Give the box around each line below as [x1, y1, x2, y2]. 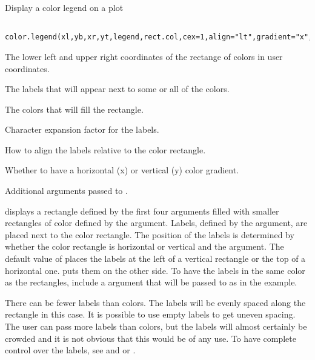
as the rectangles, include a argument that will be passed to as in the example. [5, 276, 297, 288]
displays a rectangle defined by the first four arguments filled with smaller [5, 204, 279, 217]
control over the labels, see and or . [5, 344, 136, 356]
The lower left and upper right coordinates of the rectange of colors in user [5, 50, 283, 62]
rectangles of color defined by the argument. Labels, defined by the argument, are [5, 216, 308, 229]
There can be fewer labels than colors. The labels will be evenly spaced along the [5, 296, 306, 308]
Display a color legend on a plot [5, 1, 124, 13]
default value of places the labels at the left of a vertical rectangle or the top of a [5, 252, 306, 265]
